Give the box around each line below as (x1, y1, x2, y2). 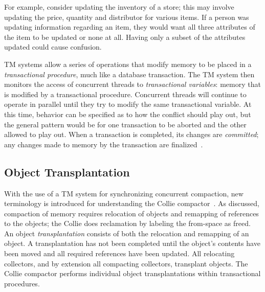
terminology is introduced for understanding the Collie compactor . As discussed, (4, 198, 259, 209)
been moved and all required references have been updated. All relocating (4, 248, 235, 259)
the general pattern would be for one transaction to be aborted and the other (4, 119, 247, 129)
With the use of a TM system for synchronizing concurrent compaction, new (4, 188, 244, 198)
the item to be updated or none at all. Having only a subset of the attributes (4, 31, 246, 42)
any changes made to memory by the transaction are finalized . (4, 139, 203, 149)
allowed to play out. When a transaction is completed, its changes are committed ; (4, 129, 259, 140)
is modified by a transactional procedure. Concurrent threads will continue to (4, 88, 247, 99)
